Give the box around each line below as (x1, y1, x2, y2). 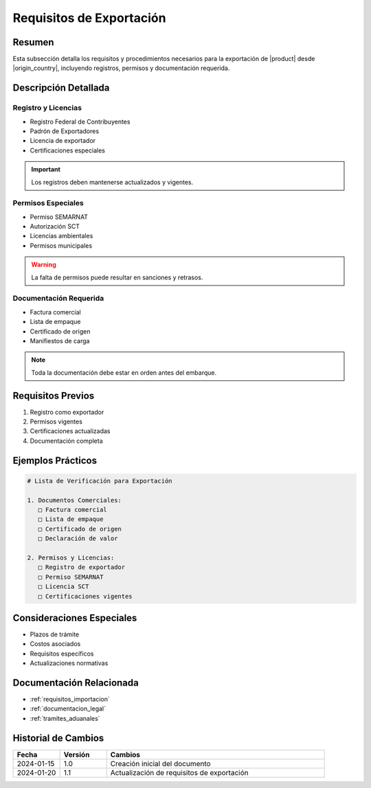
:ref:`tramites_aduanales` (30, 714, 100, 722)
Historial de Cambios (12, 732, 104, 744)
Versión (63, 750, 90, 759)
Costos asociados (30, 640, 81, 648)
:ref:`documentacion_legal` (30, 704, 106, 713)
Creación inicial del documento (110, 758, 211, 768)
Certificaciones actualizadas (30, 427, 111, 435)
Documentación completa (30, 437, 103, 445)
